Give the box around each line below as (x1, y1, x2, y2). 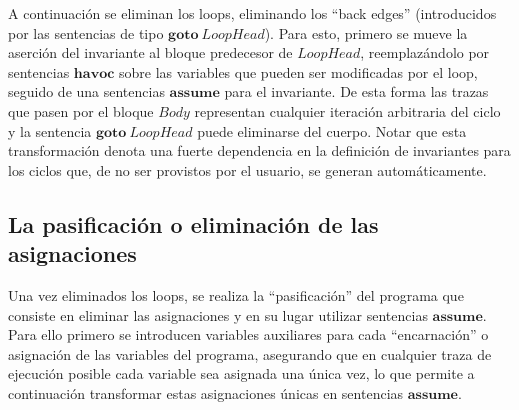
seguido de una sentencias (8, 81, 165, 102)
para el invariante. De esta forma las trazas (224, 81, 489, 102)
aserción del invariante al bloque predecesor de (8, 42, 293, 63)
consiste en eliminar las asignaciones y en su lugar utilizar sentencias (8, 304, 428, 325)
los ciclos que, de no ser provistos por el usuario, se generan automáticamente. (8, 159, 487, 180)
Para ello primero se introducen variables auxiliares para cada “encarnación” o (8, 324, 489, 345)
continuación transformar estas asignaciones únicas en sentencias (8, 382, 404, 403)
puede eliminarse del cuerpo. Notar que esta (197, 120, 467, 141)
